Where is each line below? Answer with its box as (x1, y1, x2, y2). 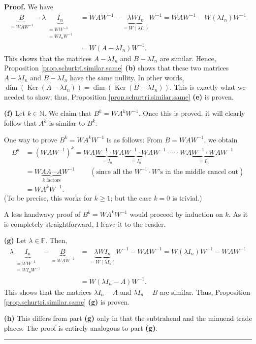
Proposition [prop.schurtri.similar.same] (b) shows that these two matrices (4, 63, 229, 73)
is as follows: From (106, 134, 163, 144)
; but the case (110, 192, 152, 203)
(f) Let (4, 108, 25, 118)
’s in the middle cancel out (158, 168, 239, 175)
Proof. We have (4, 1, 53, 11)
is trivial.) (172, 192, 202, 203)
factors (46, 177, 61, 183)
